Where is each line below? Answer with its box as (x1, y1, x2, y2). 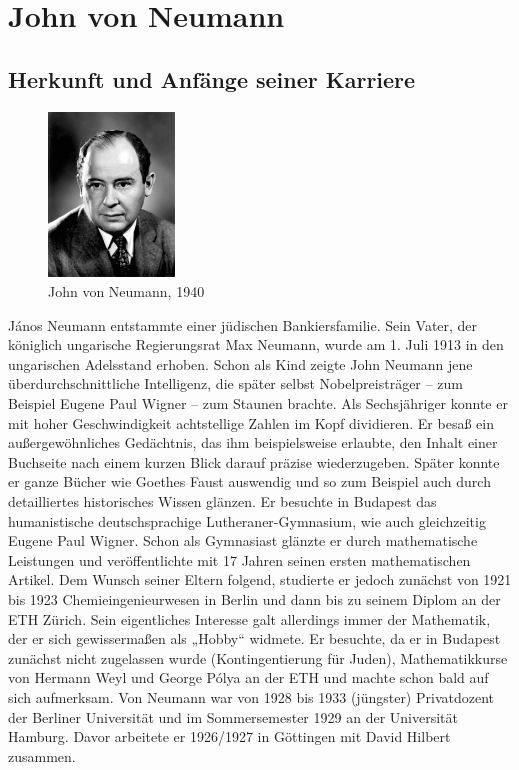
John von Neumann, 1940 (48, 281, 205, 302)
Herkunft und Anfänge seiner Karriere (8, 63, 416, 94)
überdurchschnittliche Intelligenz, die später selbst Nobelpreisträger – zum (8, 373, 463, 394)
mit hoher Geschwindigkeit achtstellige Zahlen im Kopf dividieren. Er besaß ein (8, 412, 494, 433)
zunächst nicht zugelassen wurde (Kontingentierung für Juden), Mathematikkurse (8, 647, 508, 668)
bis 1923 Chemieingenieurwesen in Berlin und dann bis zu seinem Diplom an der (8, 588, 501, 609)
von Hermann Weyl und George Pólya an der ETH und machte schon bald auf (8, 667, 489, 688)
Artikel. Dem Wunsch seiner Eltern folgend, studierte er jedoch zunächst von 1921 (8, 569, 512, 590)
